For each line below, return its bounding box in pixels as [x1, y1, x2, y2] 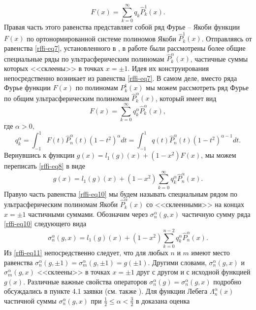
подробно [213, 276, 242, 286]
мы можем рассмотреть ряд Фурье [146, 82, 249, 93]
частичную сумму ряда [182, 208, 251, 219]
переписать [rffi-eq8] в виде [4, 161, 85, 171]
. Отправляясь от [201, 33, 252, 43]
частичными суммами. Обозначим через [28, 208, 148, 219]
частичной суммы [4, 295, 57, 306]
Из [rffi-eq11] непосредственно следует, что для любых [4, 247, 168, 257]
